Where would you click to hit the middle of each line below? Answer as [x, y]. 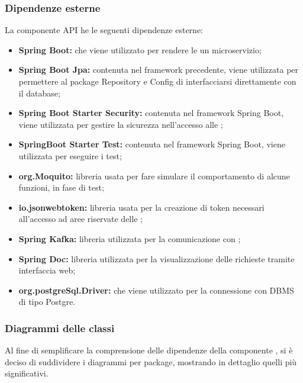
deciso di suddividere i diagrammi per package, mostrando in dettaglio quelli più [151, 361]
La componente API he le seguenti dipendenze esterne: [104, 30]
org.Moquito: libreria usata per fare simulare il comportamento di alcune [154, 176]
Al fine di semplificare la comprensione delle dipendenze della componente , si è [149, 350]
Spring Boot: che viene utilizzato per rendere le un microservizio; [140, 49]
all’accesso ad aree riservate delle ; [80, 219]
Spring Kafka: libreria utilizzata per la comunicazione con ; [130, 238]
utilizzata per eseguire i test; [70, 155]
